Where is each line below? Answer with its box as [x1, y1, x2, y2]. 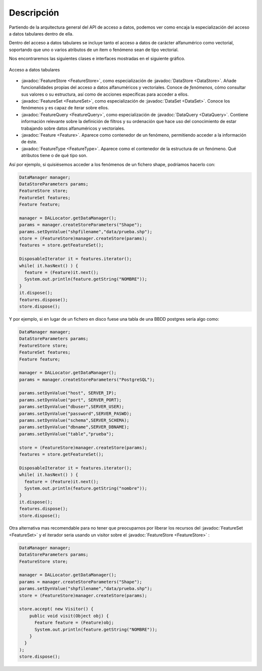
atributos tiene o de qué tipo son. [21, 153, 87, 158]
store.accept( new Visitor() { [19, 606, 94, 612]
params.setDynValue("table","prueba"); [19, 431, 114, 437]
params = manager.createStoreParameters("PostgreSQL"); [19, 377, 155, 382]
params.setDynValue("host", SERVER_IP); [19, 390, 116, 396]
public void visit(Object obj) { [29, 613, 109, 619]
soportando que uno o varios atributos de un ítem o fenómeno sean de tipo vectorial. [9, 47, 179, 52]
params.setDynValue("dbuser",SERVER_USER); [19, 404, 125, 410]
